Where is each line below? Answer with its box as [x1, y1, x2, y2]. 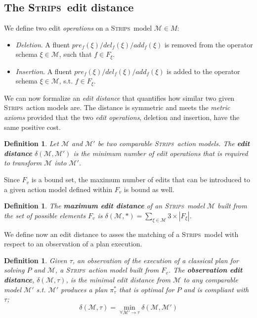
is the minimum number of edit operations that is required [73, 148, 248, 158]
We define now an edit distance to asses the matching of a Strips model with [4, 229, 239, 239]
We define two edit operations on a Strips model [4, 23, 152, 33]
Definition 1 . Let [4, 138, 59, 149]
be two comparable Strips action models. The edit [97, 138, 250, 149]
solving [4, 265, 25, 275]
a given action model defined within [4, 184, 112, 194]
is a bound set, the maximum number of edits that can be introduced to [31, 174, 250, 185]
